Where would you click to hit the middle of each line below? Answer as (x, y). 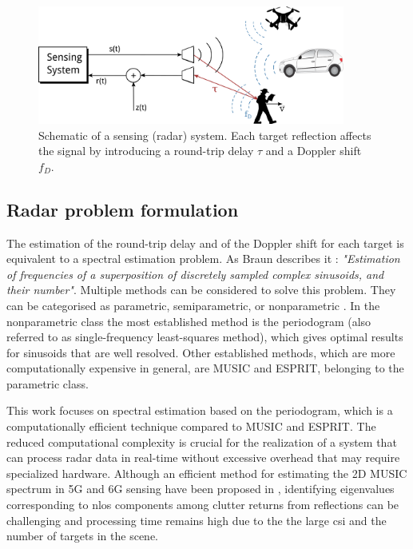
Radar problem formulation (123, 209)
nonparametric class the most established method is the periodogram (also (189, 321)
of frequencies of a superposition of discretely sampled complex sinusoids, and (195, 274)
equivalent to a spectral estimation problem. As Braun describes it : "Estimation (203, 259)
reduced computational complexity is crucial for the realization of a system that (202, 442)
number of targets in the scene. (82, 536)
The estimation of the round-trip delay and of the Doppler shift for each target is (205, 243)
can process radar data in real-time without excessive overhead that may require (203, 457)
